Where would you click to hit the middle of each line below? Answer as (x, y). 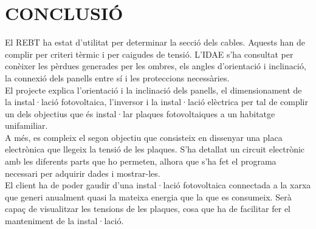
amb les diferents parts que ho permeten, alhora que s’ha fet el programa (141, 161)
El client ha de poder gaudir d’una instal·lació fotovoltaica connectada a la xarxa (158, 185)
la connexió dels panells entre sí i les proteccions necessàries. (117, 77)
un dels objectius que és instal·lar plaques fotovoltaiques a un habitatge (140, 113)
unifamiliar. (26, 125)
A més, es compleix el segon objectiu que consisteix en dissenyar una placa (144, 137)
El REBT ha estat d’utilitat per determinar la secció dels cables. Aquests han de (155, 42)
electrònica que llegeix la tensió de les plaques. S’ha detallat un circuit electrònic (155, 149)
